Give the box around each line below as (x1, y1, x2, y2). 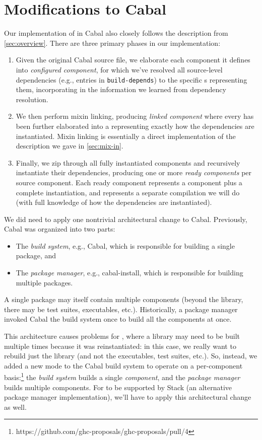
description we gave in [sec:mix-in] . (16, 140, 123, 151)
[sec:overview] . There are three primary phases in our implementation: (4, 37, 221, 48)
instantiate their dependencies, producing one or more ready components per (16, 167, 252, 178)
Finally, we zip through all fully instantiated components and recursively (16, 157, 240, 168)
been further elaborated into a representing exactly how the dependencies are (16, 120, 254, 131)
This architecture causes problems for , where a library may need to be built (4, 331, 240, 341)
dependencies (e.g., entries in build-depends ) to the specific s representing (16, 74, 247, 85)
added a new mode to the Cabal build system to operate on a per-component (4, 360, 243, 371)
